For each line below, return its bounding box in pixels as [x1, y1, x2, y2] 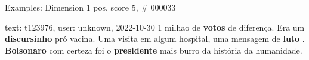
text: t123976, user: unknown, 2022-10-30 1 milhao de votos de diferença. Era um [5, 21, 305, 33]
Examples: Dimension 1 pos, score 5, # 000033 [5, 1, 176, 13]
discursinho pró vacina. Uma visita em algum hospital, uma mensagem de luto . [5, 32, 305, 45]
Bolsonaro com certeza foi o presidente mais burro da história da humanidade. [5, 44, 302, 56]
